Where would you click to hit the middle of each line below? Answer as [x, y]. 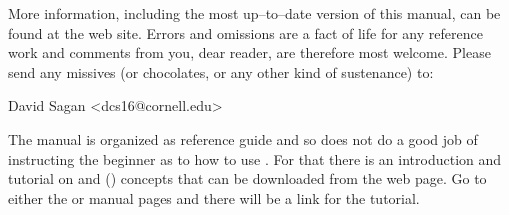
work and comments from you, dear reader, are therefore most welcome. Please [249, 52]
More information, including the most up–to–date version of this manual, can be [254, 13]
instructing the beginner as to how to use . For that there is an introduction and [255, 158]
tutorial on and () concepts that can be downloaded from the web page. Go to [247, 178]
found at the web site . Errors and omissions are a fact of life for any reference [245, 32]
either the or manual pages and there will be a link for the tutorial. [214, 197]
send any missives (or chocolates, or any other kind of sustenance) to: [221, 71]
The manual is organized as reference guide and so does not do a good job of [243, 138]
